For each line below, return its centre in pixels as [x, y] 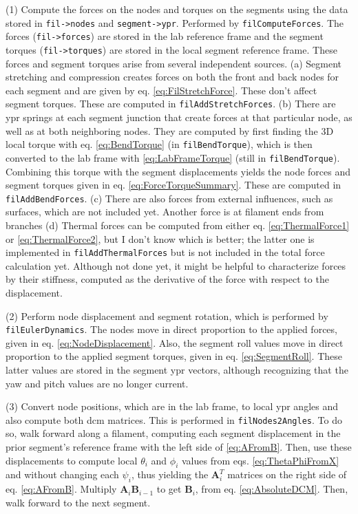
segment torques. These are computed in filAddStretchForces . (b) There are [171, 104]
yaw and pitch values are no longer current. [97, 383]
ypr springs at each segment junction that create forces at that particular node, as [179, 117]
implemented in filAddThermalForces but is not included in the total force [165, 252]
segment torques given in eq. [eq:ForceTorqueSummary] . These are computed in [173, 185]
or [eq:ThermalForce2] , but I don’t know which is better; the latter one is [160, 238]
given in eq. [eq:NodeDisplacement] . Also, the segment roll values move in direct [175, 342]
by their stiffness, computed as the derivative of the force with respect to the [167, 279]
